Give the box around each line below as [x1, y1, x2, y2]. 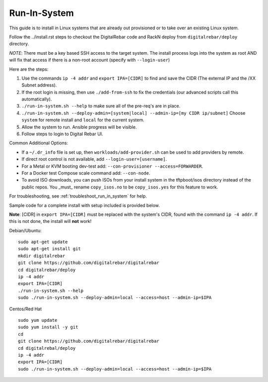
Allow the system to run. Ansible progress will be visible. [21, 124, 137, 130]
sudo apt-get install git [18, 246, 81, 252]
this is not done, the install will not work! [9, 218, 92, 224]
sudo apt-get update [18, 239, 68, 245]
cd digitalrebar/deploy [18, 267, 76, 273]
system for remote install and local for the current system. [21, 117, 144, 123]
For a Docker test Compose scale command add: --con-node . [21, 170, 150, 176]
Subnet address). [21, 82, 57, 88]
